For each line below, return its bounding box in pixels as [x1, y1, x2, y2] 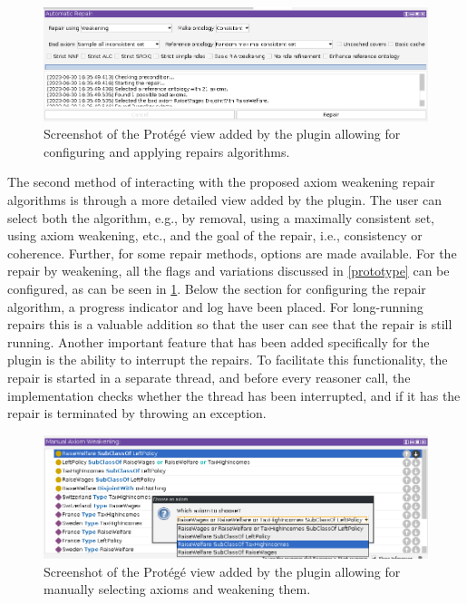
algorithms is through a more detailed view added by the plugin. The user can [7, 190, 443, 209]
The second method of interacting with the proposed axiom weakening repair [7, 172, 435, 191]
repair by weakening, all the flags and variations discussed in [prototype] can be [7, 261, 450, 280]
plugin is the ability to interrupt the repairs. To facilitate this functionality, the [7, 350, 448, 369]
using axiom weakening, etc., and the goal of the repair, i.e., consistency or [7, 226, 423, 245]
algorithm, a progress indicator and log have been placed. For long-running [7, 297, 423, 316]
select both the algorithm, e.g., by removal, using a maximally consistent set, [7, 208, 434, 227]
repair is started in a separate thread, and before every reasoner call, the [7, 368, 411, 386]
